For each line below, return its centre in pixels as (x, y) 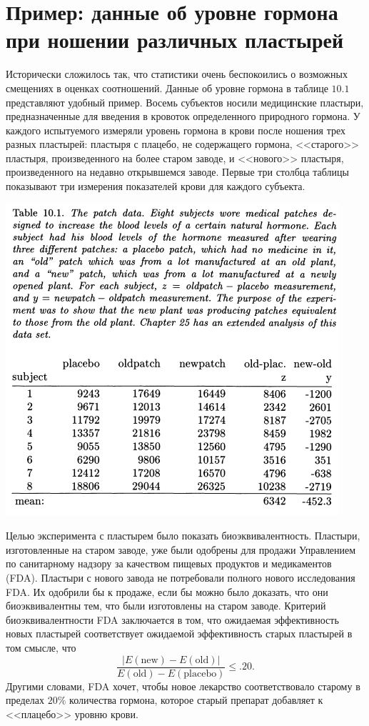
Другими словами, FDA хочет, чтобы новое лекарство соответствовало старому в (183, 686)
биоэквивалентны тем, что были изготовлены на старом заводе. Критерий (166, 606)
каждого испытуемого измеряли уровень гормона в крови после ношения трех (176, 130)
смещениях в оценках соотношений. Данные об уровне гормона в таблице (167, 88)
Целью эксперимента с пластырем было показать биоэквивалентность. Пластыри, (183, 536)
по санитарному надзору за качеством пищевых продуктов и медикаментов (169, 563)
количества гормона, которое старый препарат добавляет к (196, 700)
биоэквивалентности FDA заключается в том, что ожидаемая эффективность (172, 619)
